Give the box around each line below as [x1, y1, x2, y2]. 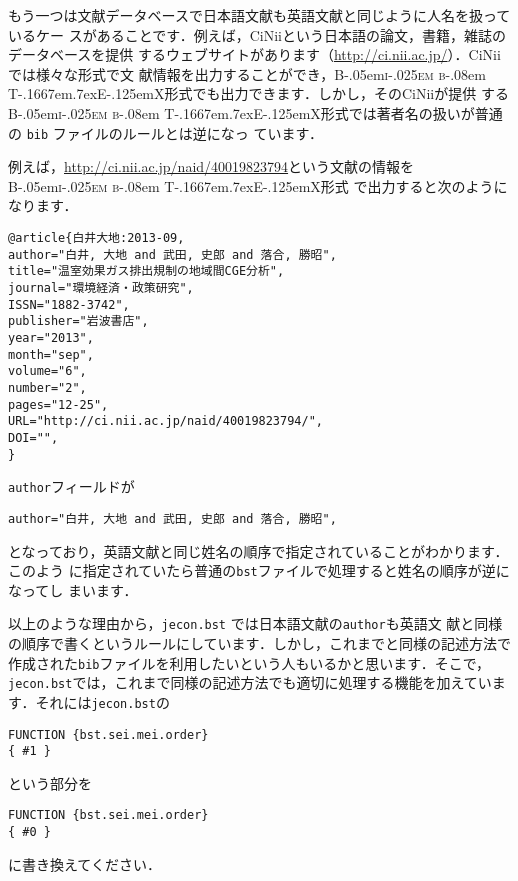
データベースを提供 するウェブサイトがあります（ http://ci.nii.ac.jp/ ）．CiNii [8, 44, 501, 65]
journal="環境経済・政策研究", [8, 280, 194, 295]
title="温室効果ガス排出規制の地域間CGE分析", [8, 264, 285, 279]
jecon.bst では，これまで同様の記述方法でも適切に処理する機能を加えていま [8, 672, 506, 693]
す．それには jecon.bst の [8, 691, 170, 712]
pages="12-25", [8, 397, 109, 412]
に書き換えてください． [8, 853, 161, 874]
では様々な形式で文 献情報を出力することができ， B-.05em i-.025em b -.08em [8, 63, 486, 84]
